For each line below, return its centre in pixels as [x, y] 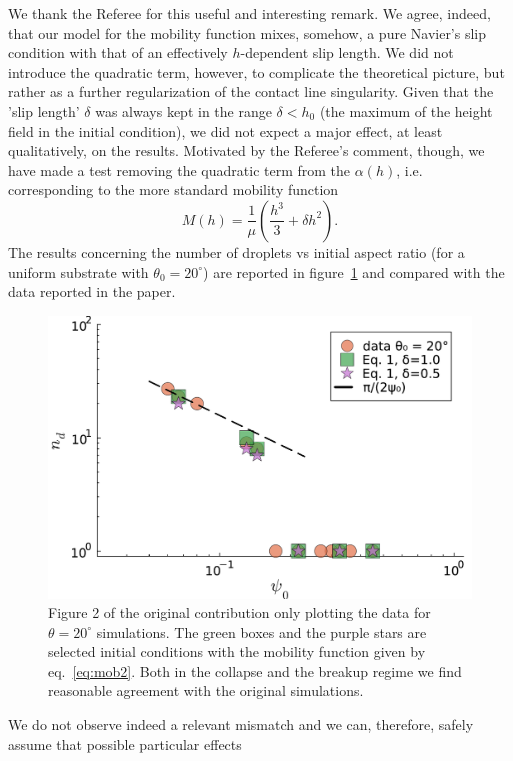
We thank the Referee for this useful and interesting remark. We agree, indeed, [249, 13]
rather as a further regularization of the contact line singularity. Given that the [251, 91]
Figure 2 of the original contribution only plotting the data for [239, 612]
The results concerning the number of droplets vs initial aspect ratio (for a [236, 251]
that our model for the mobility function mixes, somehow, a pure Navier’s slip [247, 32]
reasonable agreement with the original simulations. [206, 690]
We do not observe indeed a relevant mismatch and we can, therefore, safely [241, 724]
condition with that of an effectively [118, 52]
